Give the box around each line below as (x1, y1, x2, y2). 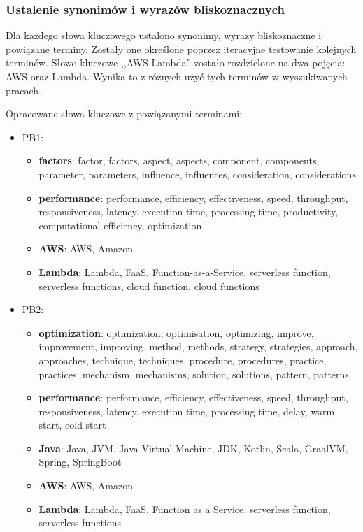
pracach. (6, 82, 41, 97)
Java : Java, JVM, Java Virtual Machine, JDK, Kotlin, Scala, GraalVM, (38, 440, 348, 455)
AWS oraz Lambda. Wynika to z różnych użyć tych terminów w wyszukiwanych (6, 69, 348, 83)
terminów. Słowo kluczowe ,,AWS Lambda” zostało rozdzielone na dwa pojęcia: (6, 55, 346, 70)
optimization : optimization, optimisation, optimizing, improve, (38, 325, 314, 340)
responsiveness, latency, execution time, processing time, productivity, (38, 204, 339, 219)
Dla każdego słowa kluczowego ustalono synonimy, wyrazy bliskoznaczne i (6, 28, 322, 43)
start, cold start (38, 417, 106, 432)
